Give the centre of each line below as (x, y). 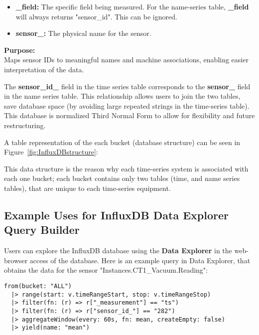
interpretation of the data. (44, 69)
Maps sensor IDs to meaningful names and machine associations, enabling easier (126, 60)
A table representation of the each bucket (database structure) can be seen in (122, 142)
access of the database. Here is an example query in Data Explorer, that (140, 260)
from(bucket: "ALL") (38, 286)
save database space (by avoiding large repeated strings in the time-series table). (127, 105)
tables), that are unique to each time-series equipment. (87, 188)
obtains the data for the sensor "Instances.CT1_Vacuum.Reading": (106, 270)
